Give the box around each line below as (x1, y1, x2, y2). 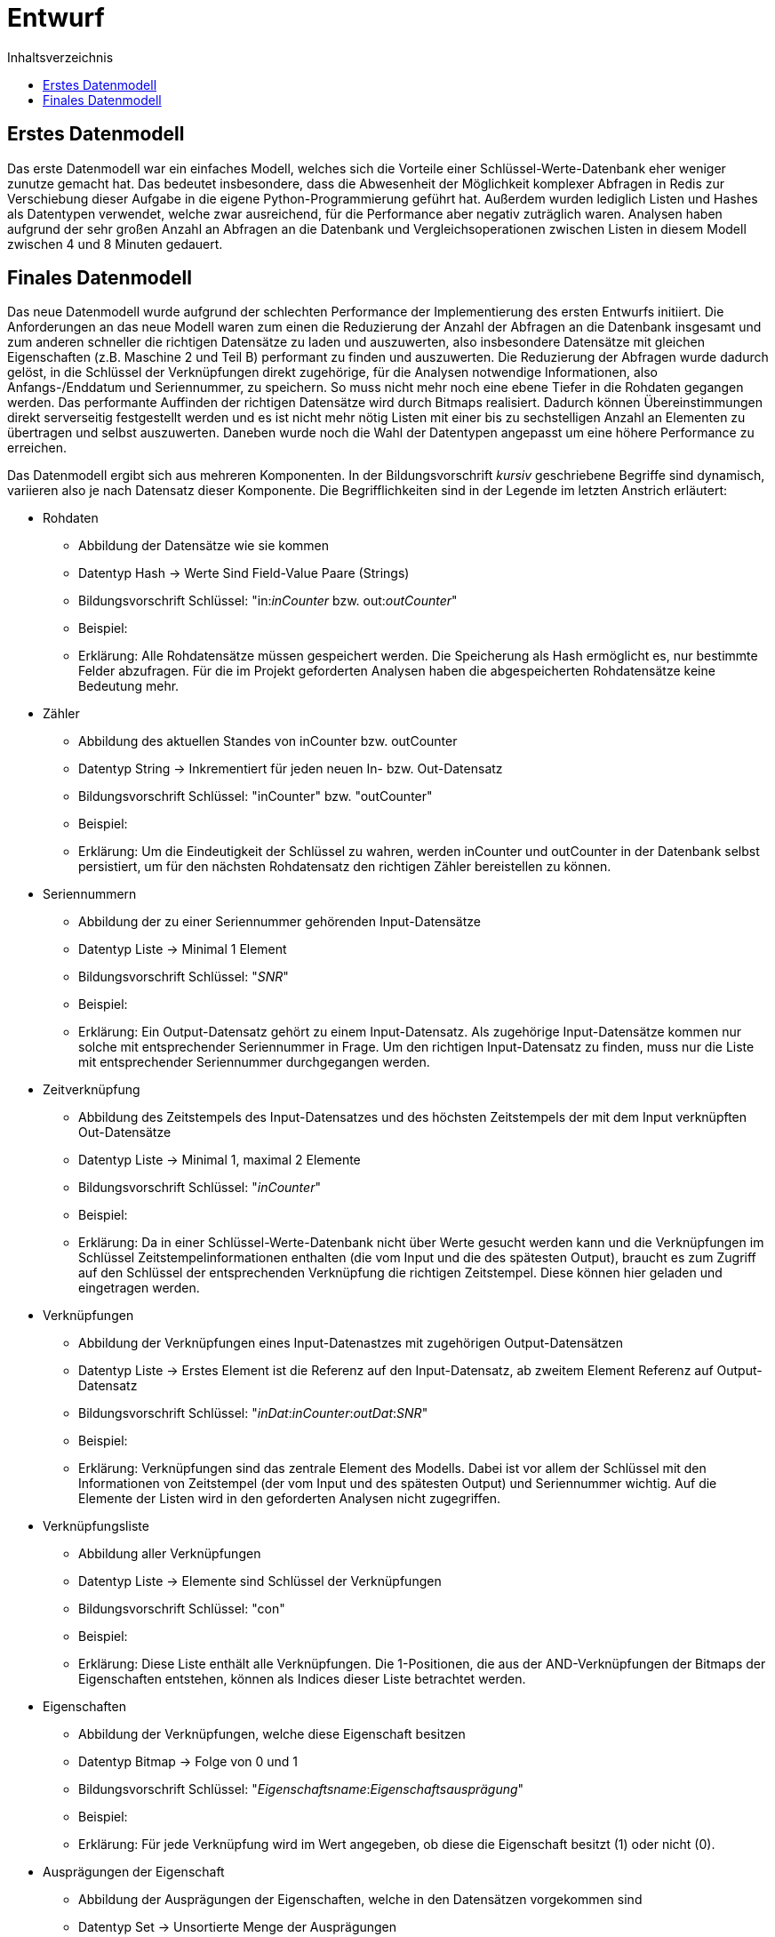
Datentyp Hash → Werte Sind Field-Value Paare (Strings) (78, 565, 410, 581)
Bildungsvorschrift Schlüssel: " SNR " (78, 969, 289, 985)
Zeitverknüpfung (43, 1082, 140, 1098)
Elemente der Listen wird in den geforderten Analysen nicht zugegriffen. (78, 1491, 500, 1507)
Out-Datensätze (78, 1125, 172, 1141)
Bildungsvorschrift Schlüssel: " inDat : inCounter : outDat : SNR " (78, 1405, 428, 1421)
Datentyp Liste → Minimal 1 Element (78, 941, 287, 957)
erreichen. (7, 440, 67, 456)
